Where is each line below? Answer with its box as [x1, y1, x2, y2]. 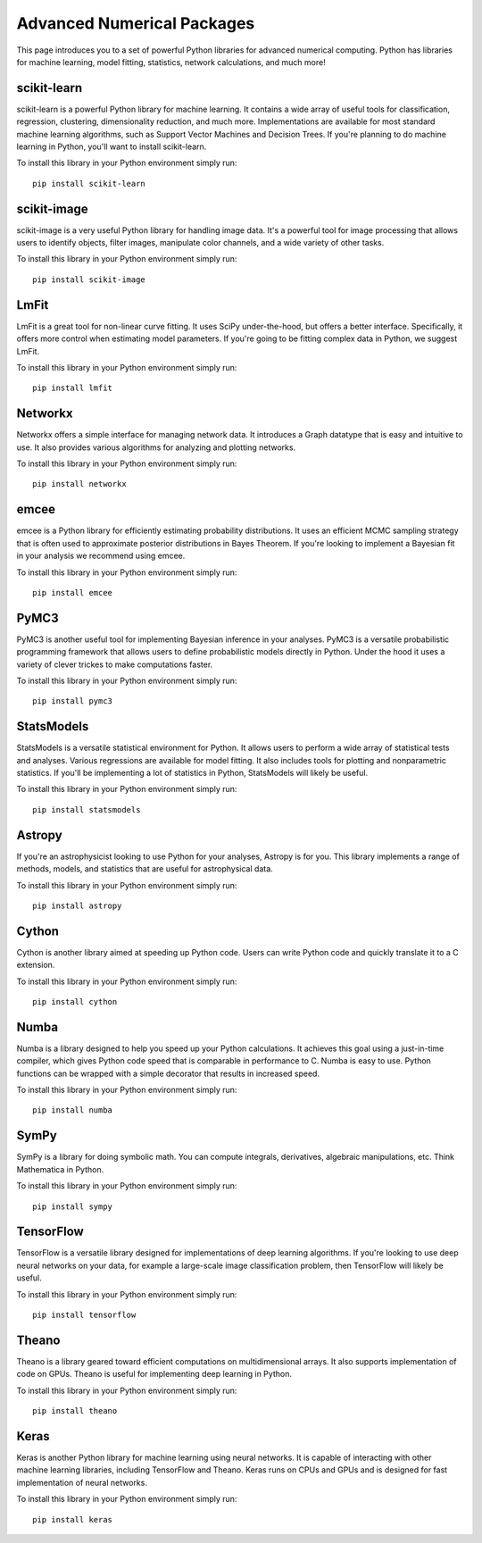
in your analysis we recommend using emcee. [16, 550, 186, 562]
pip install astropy [32, 900, 122, 911]
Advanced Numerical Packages [16, 13, 255, 33]
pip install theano [32, 1406, 118, 1416]
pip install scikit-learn [32, 179, 146, 188]
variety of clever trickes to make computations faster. [16, 659, 213, 670]
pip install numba [32, 1105, 113, 1115]
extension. [16, 960, 55, 971]
